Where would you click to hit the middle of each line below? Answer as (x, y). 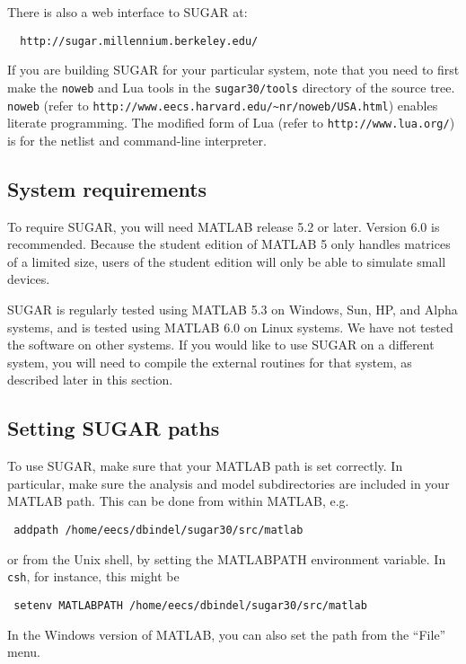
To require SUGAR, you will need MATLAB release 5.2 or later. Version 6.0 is (224, 226)
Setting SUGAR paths (114, 428)
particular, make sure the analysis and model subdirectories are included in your (229, 483)
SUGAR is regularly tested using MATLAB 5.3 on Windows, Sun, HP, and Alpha (233, 309)
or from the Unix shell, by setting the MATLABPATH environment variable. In (227, 558)
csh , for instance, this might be (93, 576)
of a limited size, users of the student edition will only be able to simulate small (227, 261)
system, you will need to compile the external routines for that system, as (210, 362)
